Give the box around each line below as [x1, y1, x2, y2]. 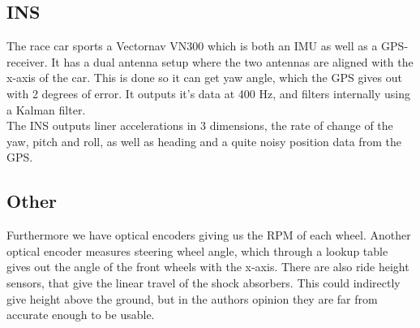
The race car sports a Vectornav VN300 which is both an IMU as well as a [6, 37, 378, 54]
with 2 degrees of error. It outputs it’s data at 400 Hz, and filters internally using [6, 84, 411, 101]
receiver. [6, 53, 48, 70]
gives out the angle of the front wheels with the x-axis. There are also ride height [6, 258, 409, 275]
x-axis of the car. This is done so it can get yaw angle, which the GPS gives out [6, 69, 402, 86]
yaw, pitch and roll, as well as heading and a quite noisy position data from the [6, 132, 401, 149]
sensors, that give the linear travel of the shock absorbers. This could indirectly [6, 274, 401, 291]
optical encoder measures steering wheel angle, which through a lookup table [6, 242, 388, 259]
